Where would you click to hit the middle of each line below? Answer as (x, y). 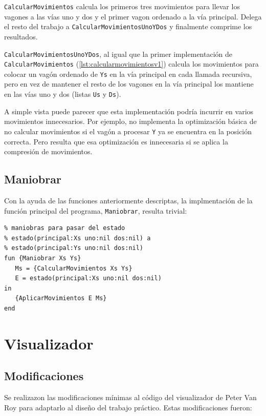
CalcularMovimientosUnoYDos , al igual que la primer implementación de (118, 54)
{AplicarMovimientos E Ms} (61, 298)
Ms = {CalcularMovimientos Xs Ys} (74, 268)
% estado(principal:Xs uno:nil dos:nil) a (77, 238)
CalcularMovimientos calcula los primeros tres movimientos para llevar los (122, 6)
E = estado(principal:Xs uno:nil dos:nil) (88, 278)
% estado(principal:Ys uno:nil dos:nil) (74, 248)
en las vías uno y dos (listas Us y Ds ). (63, 94)
